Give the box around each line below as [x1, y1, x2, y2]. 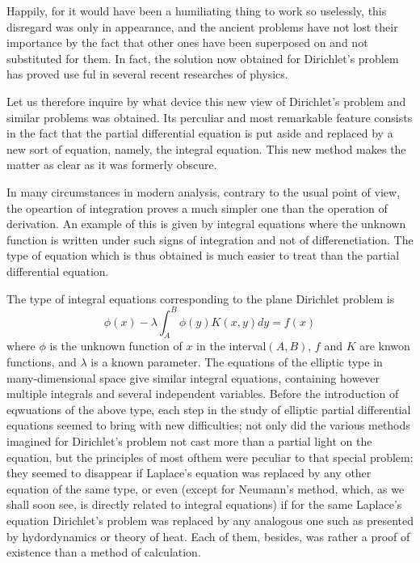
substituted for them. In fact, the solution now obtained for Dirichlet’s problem [6, 49, 399, 66]
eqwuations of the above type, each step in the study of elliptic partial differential [6, 400, 411, 417]
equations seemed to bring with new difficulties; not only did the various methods [6, 417, 410, 434]
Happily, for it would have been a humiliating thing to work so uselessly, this [6, 2, 387, 19]
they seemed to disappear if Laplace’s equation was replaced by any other [6, 464, 372, 481]
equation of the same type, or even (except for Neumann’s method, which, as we [6, 480, 405, 497]
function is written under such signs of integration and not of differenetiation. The [6, 231, 414, 248]
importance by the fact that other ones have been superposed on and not [6, 34, 368, 51]
